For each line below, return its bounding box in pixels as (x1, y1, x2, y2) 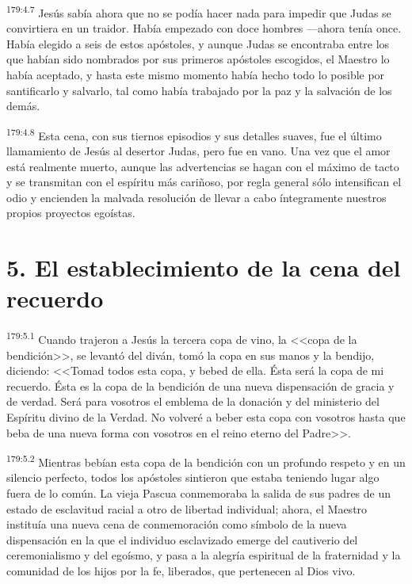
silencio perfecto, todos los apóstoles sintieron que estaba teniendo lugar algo (6, 469, 380, 486)
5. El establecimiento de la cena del (6, 251, 401, 284)
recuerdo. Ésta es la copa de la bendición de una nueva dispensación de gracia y (6, 377, 395, 394)
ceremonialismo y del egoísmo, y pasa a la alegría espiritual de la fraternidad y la (6, 547, 401, 563)
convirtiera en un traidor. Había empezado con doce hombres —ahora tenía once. (6, 20, 402, 36)
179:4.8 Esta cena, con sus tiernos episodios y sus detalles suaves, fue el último (6, 124, 382, 143)
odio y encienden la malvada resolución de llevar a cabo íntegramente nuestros (6, 189, 387, 205)
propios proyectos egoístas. (6, 204, 135, 221)
